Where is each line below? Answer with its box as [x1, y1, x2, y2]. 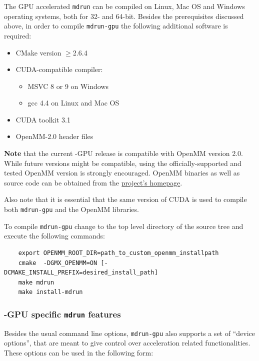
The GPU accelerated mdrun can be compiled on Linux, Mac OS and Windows [4, 1, 245, 11]
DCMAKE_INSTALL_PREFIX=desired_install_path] [4, 269, 158, 276]
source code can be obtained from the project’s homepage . [4, 177, 182, 187]
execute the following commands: [4, 230, 105, 241]
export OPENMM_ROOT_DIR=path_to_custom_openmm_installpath [18, 249, 219, 256]
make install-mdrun [18, 288, 83, 296]
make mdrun [18, 278, 54, 286]
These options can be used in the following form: [4, 347, 153, 357]
